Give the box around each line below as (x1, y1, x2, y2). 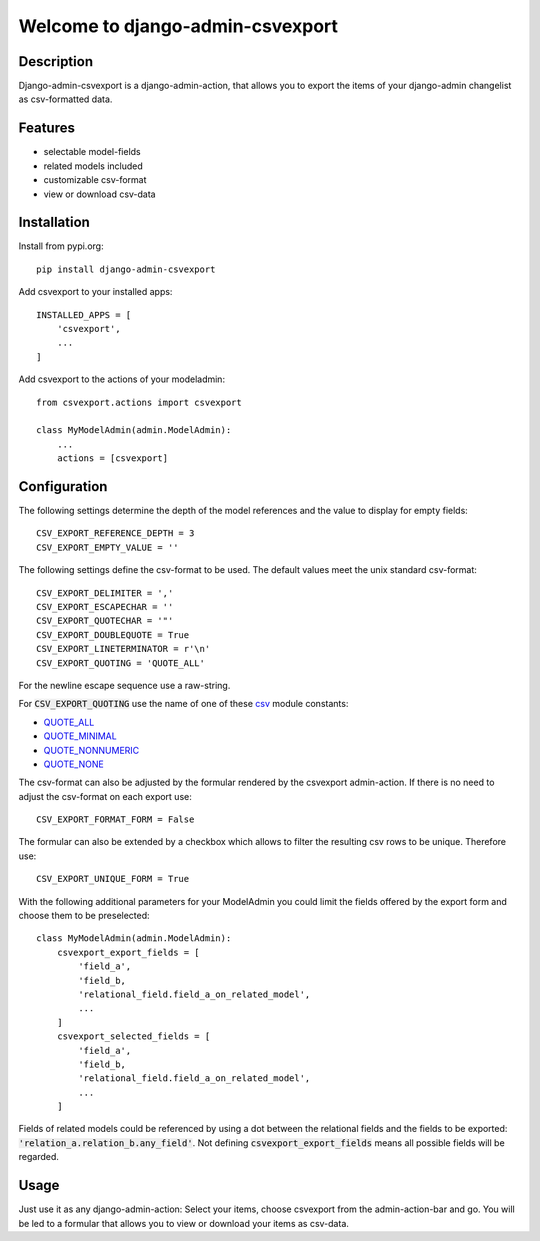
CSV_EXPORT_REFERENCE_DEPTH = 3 (36, 528, 195, 539)
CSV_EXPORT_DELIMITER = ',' (36, 587, 174, 599)
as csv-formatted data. (18, 93, 113, 105)
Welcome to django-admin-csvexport (18, 15, 339, 37)
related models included (43, 160, 144, 172)
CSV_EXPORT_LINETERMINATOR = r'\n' (36, 643, 211, 655)
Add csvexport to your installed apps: (18, 286, 173, 298)
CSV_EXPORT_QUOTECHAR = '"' (36, 615, 174, 627)
